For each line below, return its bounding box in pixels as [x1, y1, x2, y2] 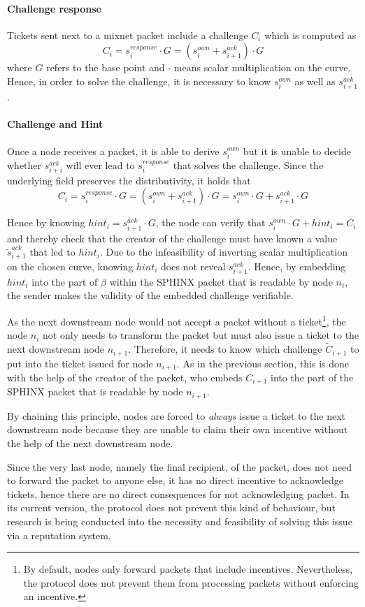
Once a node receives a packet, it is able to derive [7, 143, 220, 158]
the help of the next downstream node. [7, 436, 173, 451]
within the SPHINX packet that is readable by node [109, 274, 333, 288]
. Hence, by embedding [248, 258, 346, 273]
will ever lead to [66, 157, 135, 172]
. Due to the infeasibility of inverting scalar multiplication [99, 244, 348, 259]
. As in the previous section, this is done [176, 356, 350, 370]
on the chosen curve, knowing [7, 258, 134, 273]
